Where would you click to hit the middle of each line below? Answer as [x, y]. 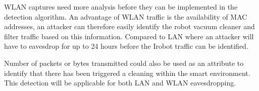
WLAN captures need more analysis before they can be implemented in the [121, 7]
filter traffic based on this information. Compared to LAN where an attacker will [129, 36]
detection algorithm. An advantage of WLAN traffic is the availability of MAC [126, 16]
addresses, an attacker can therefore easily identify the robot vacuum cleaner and [129, 26]
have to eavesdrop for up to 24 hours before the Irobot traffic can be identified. [126, 46]
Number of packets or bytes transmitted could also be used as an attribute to [124, 63]
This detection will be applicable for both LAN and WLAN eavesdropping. [120, 83]
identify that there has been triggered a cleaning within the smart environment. [127, 73]
